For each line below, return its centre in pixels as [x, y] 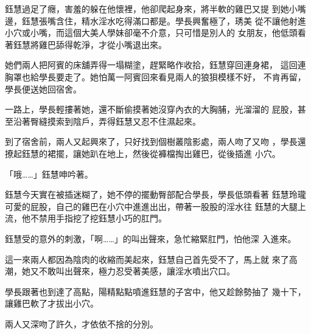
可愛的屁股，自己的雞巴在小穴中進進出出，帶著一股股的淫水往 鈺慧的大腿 [151, 206]
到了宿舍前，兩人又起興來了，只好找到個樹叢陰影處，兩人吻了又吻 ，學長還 [155, 141]
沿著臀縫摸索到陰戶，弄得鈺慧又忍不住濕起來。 [107, 121]
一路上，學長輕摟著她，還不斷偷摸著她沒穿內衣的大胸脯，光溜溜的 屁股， [151, 109]
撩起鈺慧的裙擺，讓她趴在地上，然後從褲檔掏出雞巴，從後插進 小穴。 [143, 153]
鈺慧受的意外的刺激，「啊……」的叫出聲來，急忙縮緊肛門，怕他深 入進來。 [151, 238]
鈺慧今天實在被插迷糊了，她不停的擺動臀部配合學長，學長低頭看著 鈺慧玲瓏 [155, 194]
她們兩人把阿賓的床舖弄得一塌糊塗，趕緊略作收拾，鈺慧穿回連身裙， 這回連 [155, 65]
